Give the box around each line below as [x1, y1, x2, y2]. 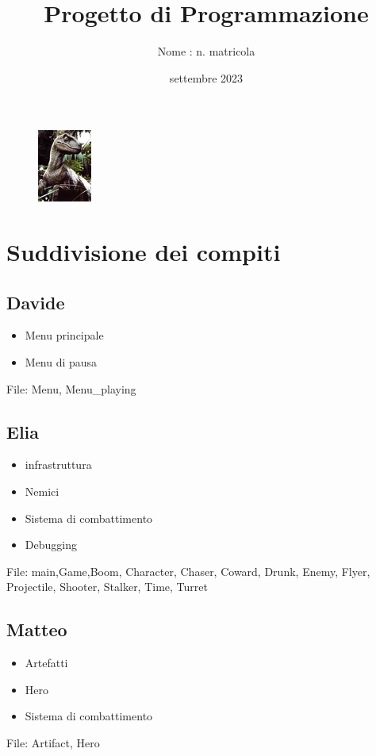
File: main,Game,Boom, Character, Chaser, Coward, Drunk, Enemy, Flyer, [6, 562, 370, 579]
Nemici [25, 483, 59, 500]
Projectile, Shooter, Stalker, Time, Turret [6, 578, 208, 595]
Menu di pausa [25, 354, 98, 370]
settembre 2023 [169, 69, 244, 86]
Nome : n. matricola [157, 43, 255, 59]
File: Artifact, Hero [6, 735, 100, 751]
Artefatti [25, 654, 68, 671]
